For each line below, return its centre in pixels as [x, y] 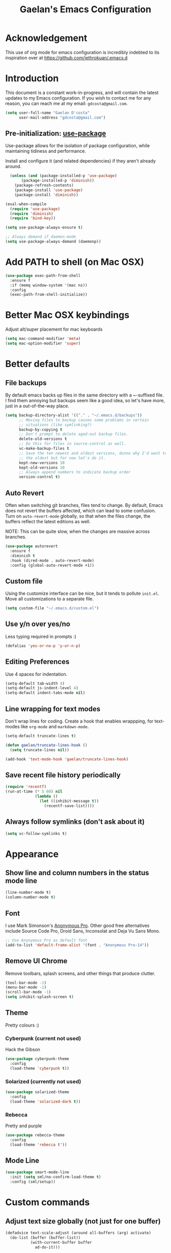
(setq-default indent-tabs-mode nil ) [45, 693]
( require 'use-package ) [35, 209]
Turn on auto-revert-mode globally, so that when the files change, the [78, 516]
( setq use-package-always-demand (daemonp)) [53, 242]
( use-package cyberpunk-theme [37, 1059]
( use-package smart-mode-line [37, 1172]
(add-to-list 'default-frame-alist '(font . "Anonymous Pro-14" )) [77, 945]
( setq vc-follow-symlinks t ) [36, 833]
